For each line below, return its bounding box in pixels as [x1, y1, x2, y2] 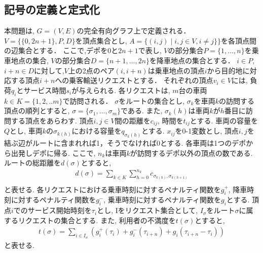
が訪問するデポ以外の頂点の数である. [130, 147, 253, 158]
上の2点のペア [68, 65, 115, 75]
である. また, [121, 105, 163, 116]
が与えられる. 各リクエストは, [71, 85, 170, 95]
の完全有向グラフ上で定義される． [77, 25, 191, 36]
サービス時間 [23, 85, 66, 95]
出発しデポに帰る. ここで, [11, 147, 96, 158]
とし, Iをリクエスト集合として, [97, 205, 198, 216]
